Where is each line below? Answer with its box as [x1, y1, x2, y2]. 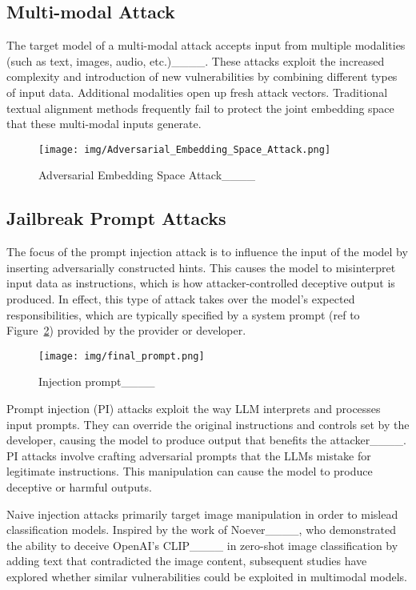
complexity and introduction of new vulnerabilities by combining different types [6, 68, 398, 85]
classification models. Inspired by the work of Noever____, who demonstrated [6, 521, 397, 538]
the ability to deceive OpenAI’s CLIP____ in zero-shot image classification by [6, 536, 398, 553]
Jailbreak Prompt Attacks [6, 206, 226, 231]
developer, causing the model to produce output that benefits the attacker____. [6, 431, 407, 448]
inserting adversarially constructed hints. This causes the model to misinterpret [6, 259, 396, 275]
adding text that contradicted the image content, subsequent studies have [6, 552, 367, 569]
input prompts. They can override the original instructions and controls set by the [6, 415, 410, 432]
